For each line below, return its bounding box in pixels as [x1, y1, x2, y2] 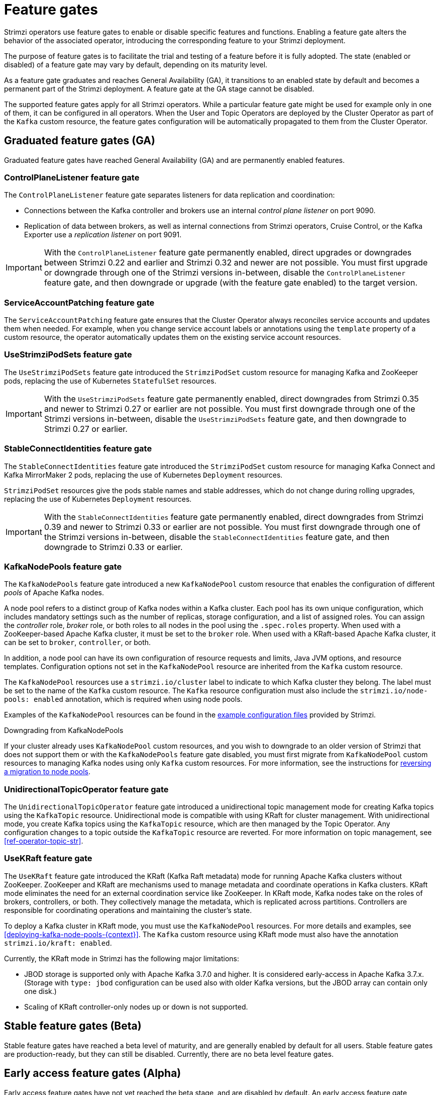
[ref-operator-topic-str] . [4, 837, 83, 846]
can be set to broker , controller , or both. [4, 638, 151, 647]
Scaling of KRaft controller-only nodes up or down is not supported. [24, 1002, 248, 1011]
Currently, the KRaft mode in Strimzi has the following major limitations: [4, 954, 240, 963]
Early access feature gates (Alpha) [4, 1067, 181, 1080]
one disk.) [24, 986, 57, 995]
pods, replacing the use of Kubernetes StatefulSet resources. [4, 376, 216, 385]
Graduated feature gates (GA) [4, 134, 155, 147]
